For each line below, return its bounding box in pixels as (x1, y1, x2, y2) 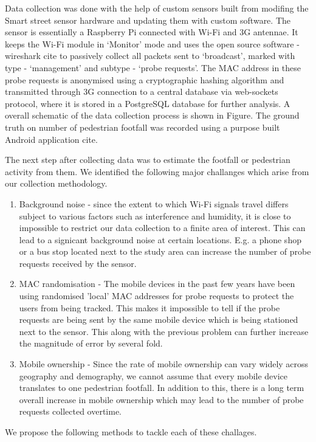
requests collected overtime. (19, 405, 122, 418)
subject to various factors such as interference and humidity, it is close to (19, 209, 291, 222)
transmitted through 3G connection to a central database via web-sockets (5, 85, 278, 98)
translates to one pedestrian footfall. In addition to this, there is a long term (19, 381, 304, 394)
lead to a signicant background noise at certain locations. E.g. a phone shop (19, 233, 301, 246)
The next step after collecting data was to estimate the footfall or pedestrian (5, 153, 290, 166)
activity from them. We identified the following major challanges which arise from (5, 165, 309, 178)
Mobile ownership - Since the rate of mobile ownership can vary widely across (19, 357, 309, 370)
